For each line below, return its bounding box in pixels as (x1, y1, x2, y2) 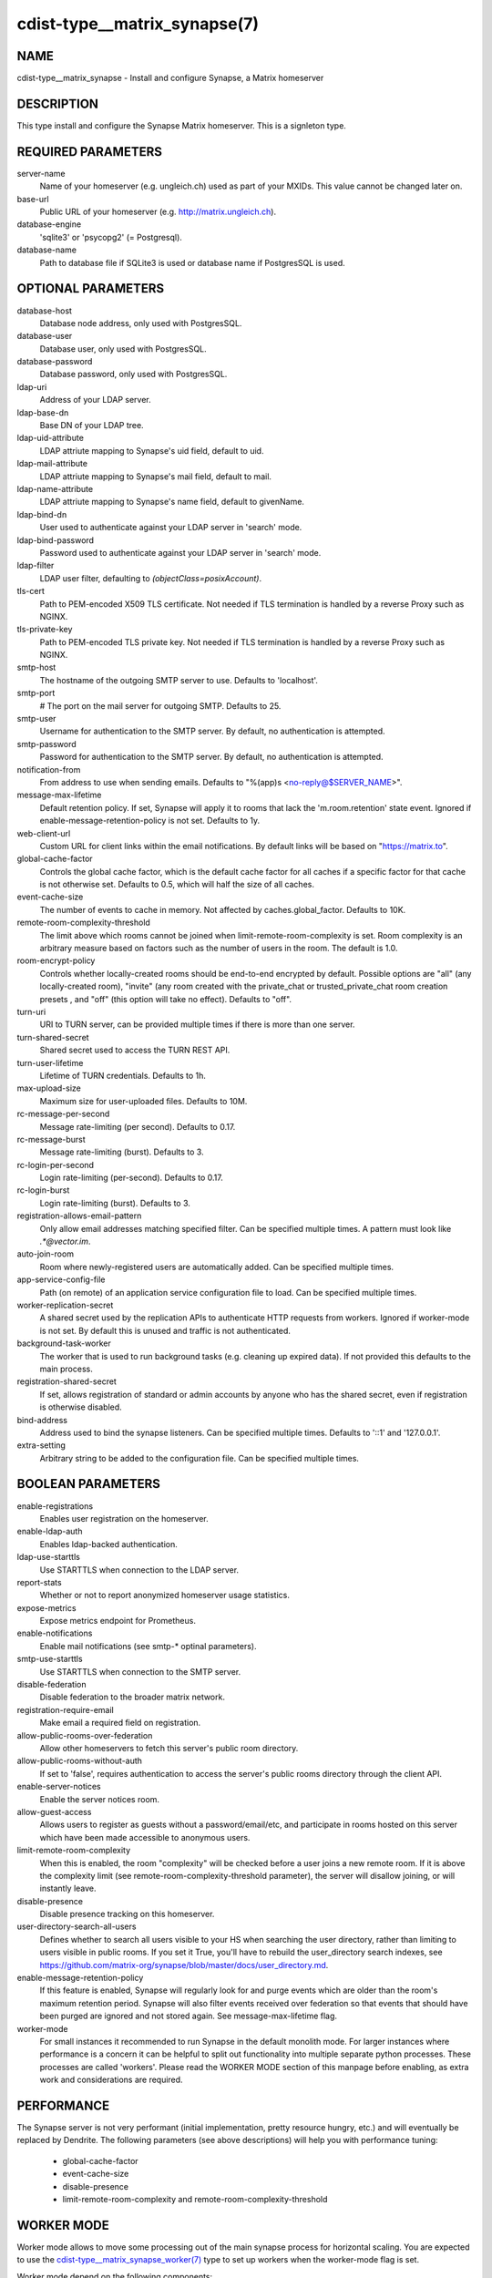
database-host (16, 305, 73, 316)
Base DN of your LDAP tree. (39, 420, 145, 431)
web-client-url (16, 827, 71, 838)
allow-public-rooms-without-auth (16, 1755, 143, 1767)
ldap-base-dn (16, 406, 69, 418)
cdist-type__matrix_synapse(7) (16, 14, 260, 34)
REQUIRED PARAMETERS (16, 144, 163, 159)
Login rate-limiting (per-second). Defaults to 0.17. (39, 1172, 223, 1184)
